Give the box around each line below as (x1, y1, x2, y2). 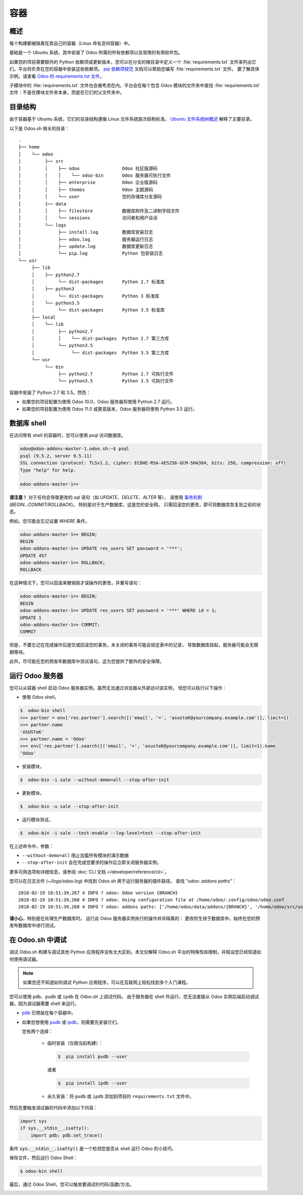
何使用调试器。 (9, 956, 40, 962)
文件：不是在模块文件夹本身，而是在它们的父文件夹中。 (9, 89, 125, 96)
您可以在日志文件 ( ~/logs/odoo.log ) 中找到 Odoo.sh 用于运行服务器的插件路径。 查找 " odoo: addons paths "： (9, 878, 237, 884)
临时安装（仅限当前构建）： (47, 1040, 103, 1046)
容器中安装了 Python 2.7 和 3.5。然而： (9, 389, 91, 395)
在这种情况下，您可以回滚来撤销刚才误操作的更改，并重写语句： (9, 580, 142, 586)
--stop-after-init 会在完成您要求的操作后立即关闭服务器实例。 (22, 859, 162, 866)
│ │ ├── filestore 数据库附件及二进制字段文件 (18, 208, 180, 214)
